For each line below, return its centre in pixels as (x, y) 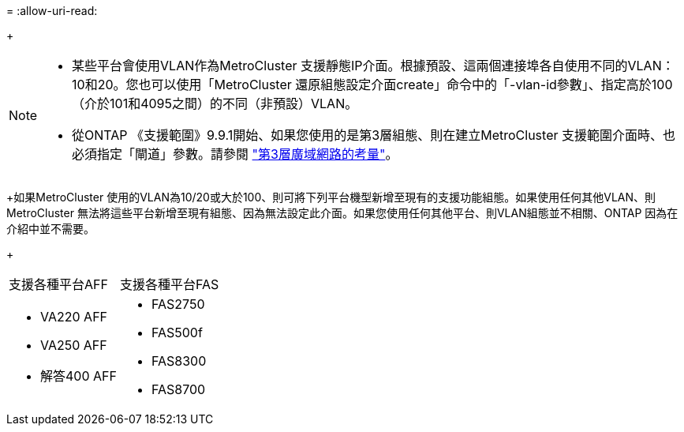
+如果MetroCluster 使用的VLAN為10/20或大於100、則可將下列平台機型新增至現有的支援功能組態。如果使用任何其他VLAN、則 (331, 197)
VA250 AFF (74, 345)
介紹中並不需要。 (50, 229)
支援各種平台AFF (58, 284)
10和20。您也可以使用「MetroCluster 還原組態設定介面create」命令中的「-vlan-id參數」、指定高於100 (372, 85)
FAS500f (177, 332)
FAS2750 (178, 304)
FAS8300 (179, 361)
